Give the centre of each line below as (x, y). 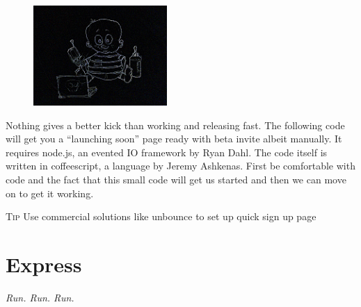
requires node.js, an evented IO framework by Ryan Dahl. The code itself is (167, 152)
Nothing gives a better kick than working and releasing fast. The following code (175, 125)
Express (44, 264)
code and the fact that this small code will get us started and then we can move (176, 179)
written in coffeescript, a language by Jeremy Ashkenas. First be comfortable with (180, 166)
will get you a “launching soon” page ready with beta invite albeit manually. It (174, 139)
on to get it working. (50, 193)
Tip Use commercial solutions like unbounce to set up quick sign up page (161, 216)
